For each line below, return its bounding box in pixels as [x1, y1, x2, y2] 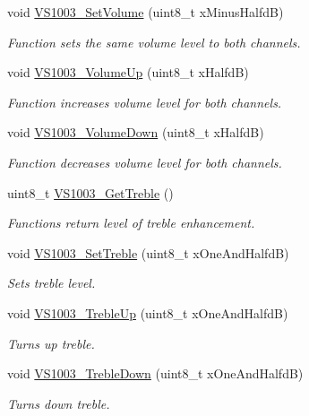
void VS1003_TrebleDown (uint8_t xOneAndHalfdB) [7, 364, 304, 383]
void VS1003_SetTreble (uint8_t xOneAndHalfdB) [7, 243, 289, 262]
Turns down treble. [7, 394, 110, 412]
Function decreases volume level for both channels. [7, 152, 282, 171]
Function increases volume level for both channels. [7, 92, 282, 111]
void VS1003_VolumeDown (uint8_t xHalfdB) [7, 123, 264, 142]
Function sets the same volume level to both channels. [7, 32, 301, 51]
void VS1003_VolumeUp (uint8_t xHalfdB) [7, 63, 249, 82]
